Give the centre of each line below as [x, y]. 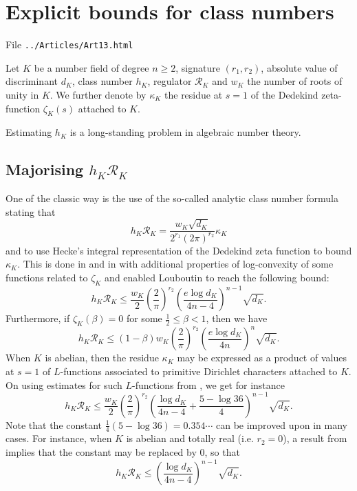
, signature [198, 67]
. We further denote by [98, 94]
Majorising [45, 169]
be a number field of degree [91, 67]
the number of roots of [295, 81]
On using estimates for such [64, 384]
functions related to [47, 277]
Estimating [29, 132]
